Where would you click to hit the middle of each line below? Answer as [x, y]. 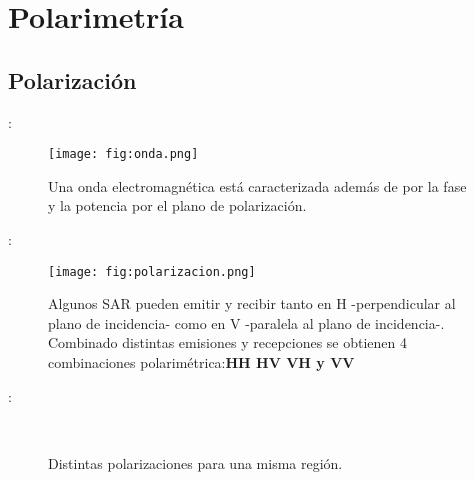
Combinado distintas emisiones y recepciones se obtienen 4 [228, 342]
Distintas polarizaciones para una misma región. [195, 462]
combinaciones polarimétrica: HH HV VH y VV [201, 362]
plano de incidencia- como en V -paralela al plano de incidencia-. [246, 322]
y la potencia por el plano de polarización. [177, 205]
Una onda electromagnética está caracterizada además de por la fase [257, 185]
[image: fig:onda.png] [123, 154]
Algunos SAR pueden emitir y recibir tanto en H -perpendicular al [252, 303]
